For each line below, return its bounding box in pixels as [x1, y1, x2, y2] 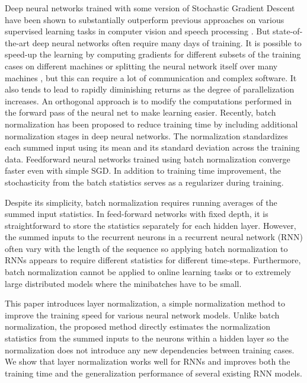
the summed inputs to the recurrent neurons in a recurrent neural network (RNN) [5, 231, 303, 243]
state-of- [273, 25, 303, 37]
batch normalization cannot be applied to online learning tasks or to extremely [5, 266, 291, 278]
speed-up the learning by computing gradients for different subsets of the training [5, 48, 301, 60]
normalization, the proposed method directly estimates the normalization [5, 320, 271, 333]
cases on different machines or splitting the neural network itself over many [5, 59, 278, 72]
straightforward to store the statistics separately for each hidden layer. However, [5, 219, 296, 231]
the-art [5, 36, 30, 49]
